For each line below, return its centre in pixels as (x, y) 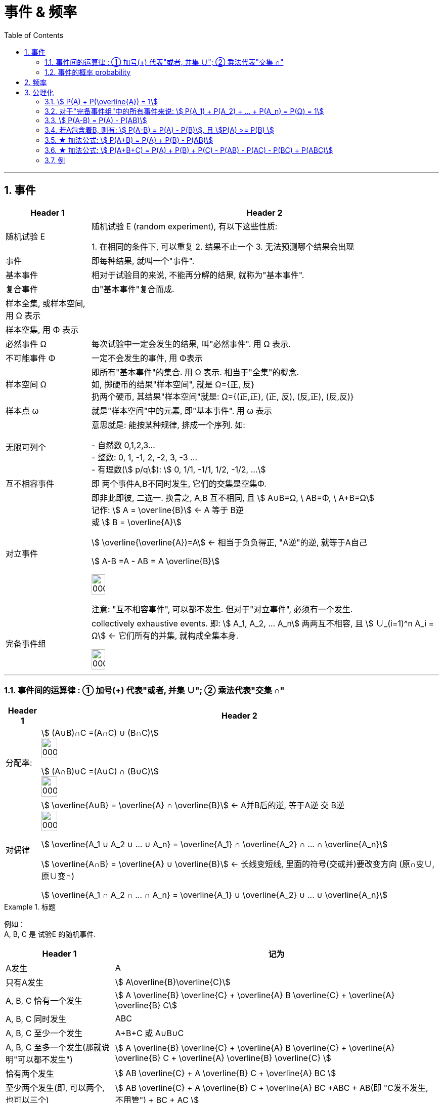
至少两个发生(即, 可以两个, (55, 1088)
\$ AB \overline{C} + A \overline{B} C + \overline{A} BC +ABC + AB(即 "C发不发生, (272, 1088)
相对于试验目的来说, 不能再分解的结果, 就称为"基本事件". (198, 275)
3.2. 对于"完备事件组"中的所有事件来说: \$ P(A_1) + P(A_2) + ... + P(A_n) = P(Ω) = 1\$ (184, 111)
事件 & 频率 (41, 12)
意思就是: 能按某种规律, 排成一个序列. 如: (168, 425)
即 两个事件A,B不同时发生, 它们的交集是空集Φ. (179, 483)
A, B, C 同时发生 (36, 1019)
